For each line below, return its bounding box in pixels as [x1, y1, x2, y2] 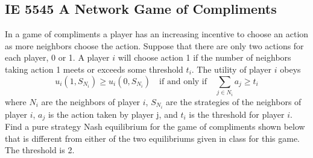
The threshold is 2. [5, 144, 75, 156]
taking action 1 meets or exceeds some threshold [5, 62, 183, 75]
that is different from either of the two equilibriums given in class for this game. [5, 132, 300, 144]
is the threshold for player [189, 108, 285, 120]
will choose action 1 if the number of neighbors [118, 51, 291, 64]
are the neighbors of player [41, 95, 141, 108]
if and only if [159, 77, 207, 86]
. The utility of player [191, 62, 272, 75]
